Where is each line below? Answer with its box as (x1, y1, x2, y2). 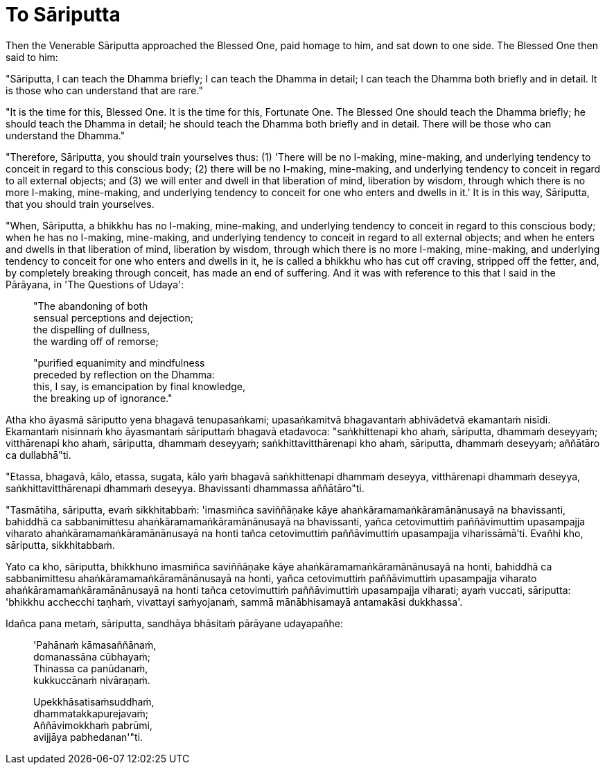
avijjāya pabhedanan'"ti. (33, 730, 143, 743)
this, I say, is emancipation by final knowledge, (33, 380, 245, 392)
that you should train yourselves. (6, 198, 155, 210)
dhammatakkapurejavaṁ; (33, 707, 149, 719)
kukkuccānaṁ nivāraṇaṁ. (33, 674, 150, 686)
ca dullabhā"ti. (6, 448, 71, 461)
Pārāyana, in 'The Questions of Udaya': (6, 278, 184, 290)
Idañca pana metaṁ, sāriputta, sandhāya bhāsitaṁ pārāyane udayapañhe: (6, 617, 344, 629)
